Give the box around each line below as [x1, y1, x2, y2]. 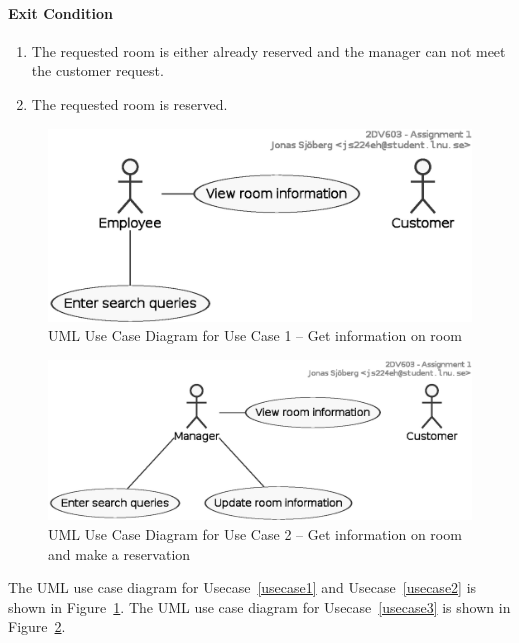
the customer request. [31, 60, 164, 81]
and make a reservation [48, 543, 191, 564]
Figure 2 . [8, 616, 66, 637]
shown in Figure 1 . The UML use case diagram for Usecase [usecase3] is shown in [8, 596, 511, 617]
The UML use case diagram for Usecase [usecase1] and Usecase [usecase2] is [8, 577, 477, 598]
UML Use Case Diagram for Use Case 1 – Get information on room [48, 325, 462, 346]
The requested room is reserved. [31, 93, 228, 114]
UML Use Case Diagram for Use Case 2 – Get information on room [48, 523, 462, 544]
